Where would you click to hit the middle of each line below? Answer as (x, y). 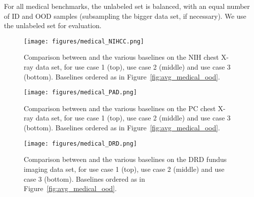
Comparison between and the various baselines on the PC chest (120, 108)
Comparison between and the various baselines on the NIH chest (121, 57)
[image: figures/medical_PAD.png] (81, 93)
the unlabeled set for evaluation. (53, 25)
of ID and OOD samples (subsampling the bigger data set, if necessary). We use (125, 16)
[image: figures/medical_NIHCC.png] (84, 41)
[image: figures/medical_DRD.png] (81, 143)
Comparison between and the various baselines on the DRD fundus (125, 159)
